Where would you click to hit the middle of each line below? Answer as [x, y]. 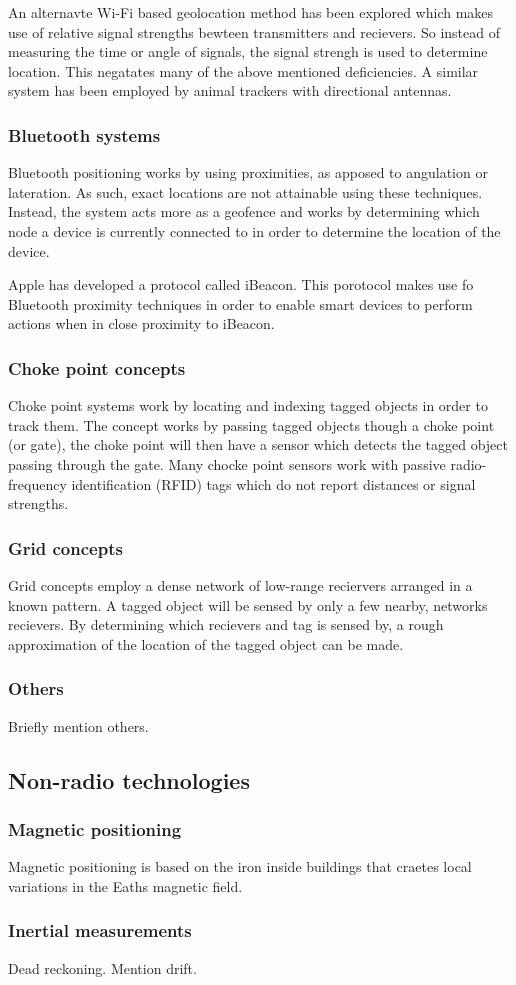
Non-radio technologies [129, 779]
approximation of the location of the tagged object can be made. [206, 643]
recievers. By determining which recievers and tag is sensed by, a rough [226, 624]
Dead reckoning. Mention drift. [102, 967]
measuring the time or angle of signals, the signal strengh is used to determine [248, 51]
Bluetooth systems [84, 134]
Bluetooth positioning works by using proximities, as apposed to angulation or [248, 172]
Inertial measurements [100, 930]
